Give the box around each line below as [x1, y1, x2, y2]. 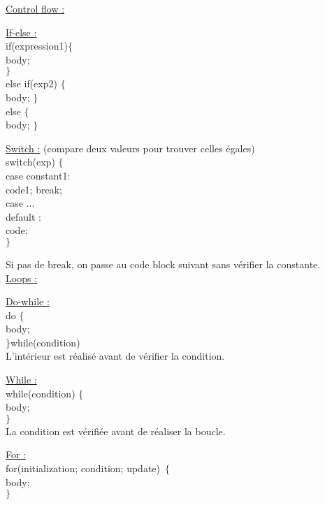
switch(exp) [6, 154, 55, 169]
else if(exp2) [6, 76, 57, 91]
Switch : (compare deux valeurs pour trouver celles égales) [6, 140, 255, 155]
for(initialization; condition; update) [6, 461, 161, 476]
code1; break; [6, 182, 62, 196]
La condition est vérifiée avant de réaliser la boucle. [6, 423, 226, 438]
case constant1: [6, 168, 71, 182]
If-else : [6, 24, 37, 39]
